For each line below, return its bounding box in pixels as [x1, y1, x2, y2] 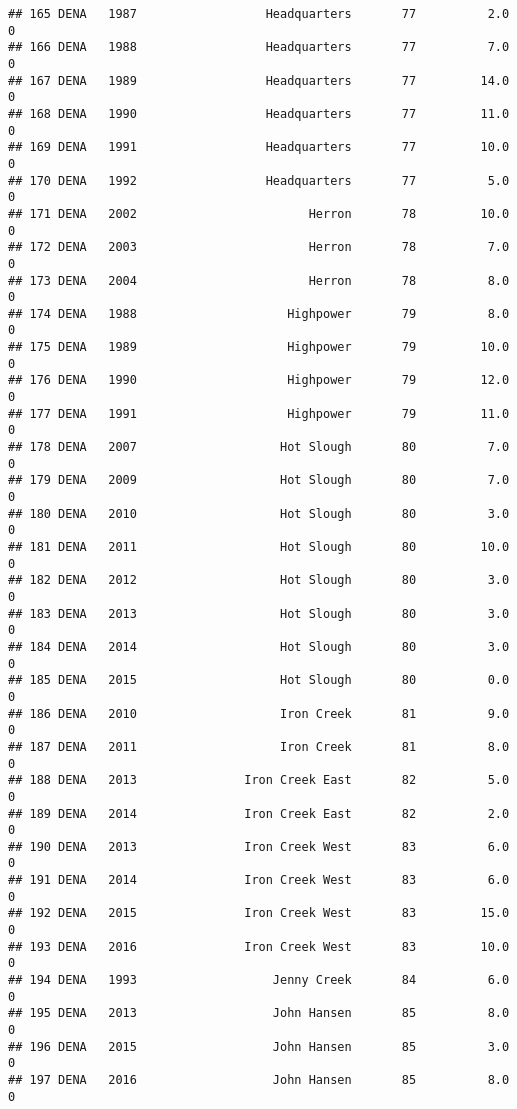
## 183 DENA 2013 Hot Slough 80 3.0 [8, 606, 510, 621]
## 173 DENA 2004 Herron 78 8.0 [8, 273, 510, 288]
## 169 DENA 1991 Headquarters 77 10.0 [8, 140, 510, 155]
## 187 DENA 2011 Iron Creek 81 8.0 [8, 739, 510, 754]
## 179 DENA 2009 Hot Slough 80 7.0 [8, 473, 510, 488]
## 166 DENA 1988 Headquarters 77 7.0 [8, 40, 510, 55]
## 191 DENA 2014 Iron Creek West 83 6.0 [8, 873, 510, 888]
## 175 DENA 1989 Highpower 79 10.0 [8, 340, 510, 355]
